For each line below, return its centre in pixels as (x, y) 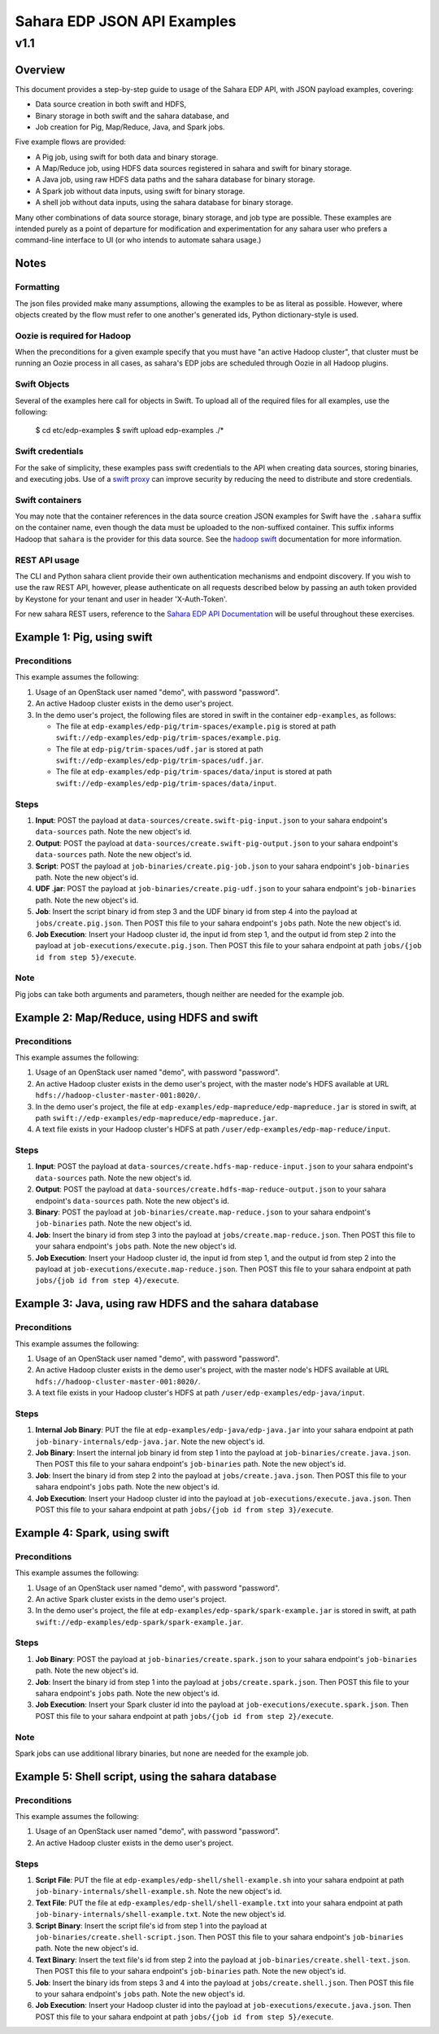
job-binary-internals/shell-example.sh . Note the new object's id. (159, 1892)
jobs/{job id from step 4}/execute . (107, 1280)
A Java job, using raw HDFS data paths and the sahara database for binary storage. (175, 180)
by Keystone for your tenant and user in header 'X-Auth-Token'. (121, 599)
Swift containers (48, 500)
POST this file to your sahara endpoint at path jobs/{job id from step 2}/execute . (185, 1716)
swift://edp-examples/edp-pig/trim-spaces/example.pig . (168, 737)
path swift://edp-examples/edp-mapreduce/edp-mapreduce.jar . (156, 1118)
